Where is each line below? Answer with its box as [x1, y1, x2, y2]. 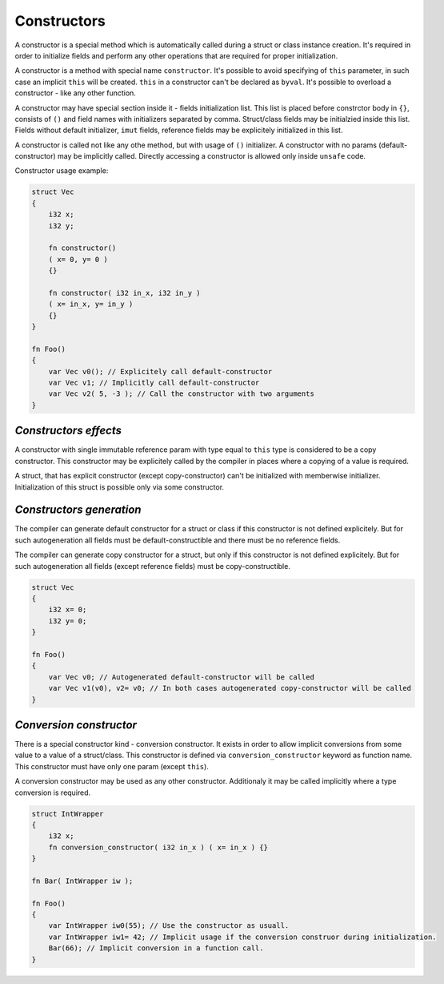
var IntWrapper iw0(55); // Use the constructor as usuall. [48, 921, 290, 930]
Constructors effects [14, 424, 122, 438]
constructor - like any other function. [14, 88, 136, 98]
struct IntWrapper [31, 809, 104, 818]
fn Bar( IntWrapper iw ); [31, 876, 134, 885]
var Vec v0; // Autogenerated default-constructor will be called [48, 672, 315, 681]
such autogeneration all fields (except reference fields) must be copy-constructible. [14, 561, 291, 571]
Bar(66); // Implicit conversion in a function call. [48, 944, 264, 953]
